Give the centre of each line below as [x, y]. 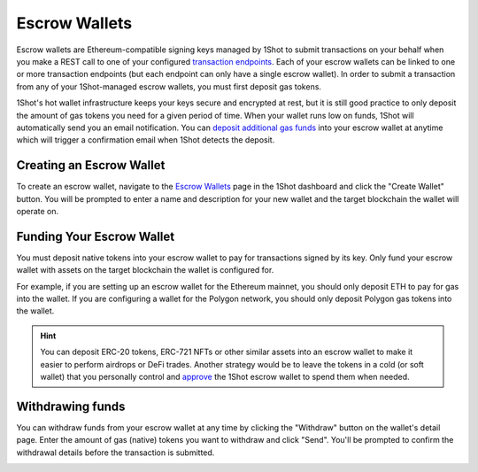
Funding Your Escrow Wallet [96, 236]
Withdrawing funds [71, 406]
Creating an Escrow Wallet [91, 165]
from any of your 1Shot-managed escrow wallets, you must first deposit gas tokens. [169, 86]
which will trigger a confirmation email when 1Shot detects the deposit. [146, 140]
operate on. [38, 211]
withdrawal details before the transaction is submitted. [116, 453]
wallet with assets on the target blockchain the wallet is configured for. [145, 270]
